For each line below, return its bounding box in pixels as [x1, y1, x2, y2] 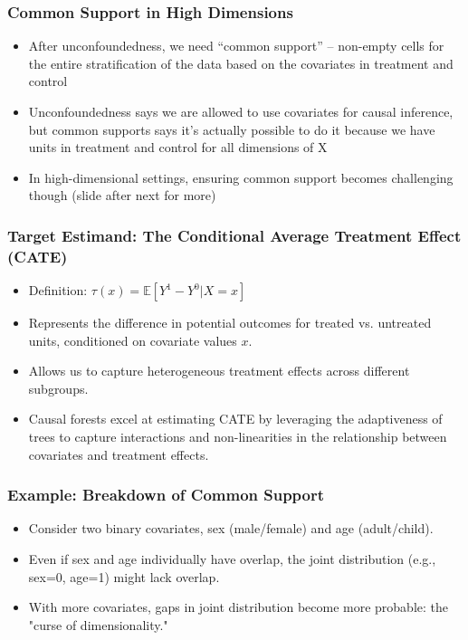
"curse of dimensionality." [28, 615, 168, 634]
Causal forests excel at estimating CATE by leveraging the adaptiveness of [28, 409, 443, 428]
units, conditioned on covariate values [28, 330, 237, 349]
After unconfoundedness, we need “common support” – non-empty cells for [28, 36, 444, 55]
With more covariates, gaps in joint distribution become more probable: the [28, 597, 449, 616]
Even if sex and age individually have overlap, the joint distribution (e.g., [28, 549, 436, 568]
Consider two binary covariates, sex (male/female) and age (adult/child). [28, 519, 434, 538]
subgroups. [28, 378, 89, 397]
